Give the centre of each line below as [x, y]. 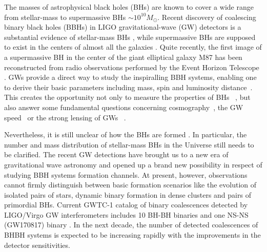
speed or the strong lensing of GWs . [65, 117]
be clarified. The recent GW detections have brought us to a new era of [116, 154]
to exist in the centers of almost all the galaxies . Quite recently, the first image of [133, 47]
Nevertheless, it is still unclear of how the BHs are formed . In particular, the [126, 134]
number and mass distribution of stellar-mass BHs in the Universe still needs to [129, 144]
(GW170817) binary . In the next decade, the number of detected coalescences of [131, 225]
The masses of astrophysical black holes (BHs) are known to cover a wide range [129, 7]
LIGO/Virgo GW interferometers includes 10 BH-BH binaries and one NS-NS [126, 214]
